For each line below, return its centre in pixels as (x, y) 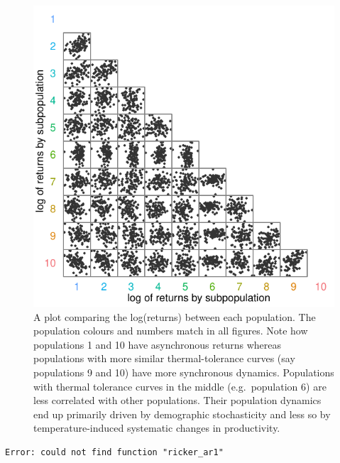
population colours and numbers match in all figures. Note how (171, 331)
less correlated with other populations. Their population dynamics (177, 400)
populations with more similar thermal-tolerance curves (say (164, 358)
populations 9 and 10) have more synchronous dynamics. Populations (184, 372)
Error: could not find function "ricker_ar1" (114, 452)
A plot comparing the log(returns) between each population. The (175, 316)
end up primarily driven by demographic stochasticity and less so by (182, 414)
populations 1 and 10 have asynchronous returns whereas (158, 344)
